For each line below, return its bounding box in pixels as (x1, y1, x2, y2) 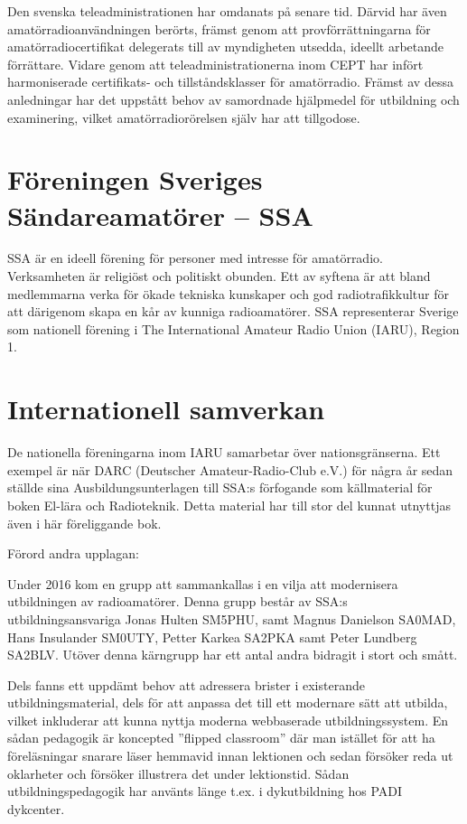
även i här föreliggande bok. (7, 513, 162, 532)
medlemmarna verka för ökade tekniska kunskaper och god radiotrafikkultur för (7, 284, 449, 303)
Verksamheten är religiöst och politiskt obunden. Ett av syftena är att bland (7, 267, 431, 286)
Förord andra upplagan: (7, 544, 139, 563)
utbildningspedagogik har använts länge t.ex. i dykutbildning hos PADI (7, 782, 403, 801)
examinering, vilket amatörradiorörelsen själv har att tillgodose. (7, 108, 360, 126)
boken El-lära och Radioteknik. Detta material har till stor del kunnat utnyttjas (7, 495, 451, 514)
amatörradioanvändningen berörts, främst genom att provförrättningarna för (7, 19, 431, 38)
